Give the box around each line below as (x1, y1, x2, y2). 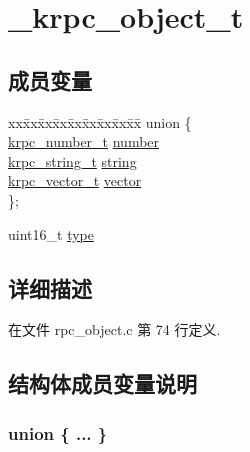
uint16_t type (8, 223, 94, 244)
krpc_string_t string (8, 150, 137, 171)
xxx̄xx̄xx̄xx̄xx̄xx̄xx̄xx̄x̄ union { (8, 111, 192, 132)
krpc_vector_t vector (8, 170, 142, 191)
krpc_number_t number (8, 131, 160, 152)
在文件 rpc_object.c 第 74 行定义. (8, 319, 221, 340)
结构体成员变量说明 (8, 368, 197, 399)
